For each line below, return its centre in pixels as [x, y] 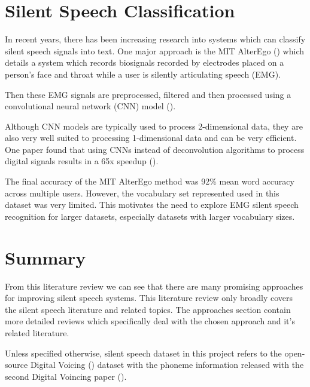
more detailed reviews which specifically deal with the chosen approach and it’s [150, 321]
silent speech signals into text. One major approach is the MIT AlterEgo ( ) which [155, 50]
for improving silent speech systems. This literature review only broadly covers [149, 298]
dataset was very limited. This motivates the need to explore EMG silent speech [152, 205]
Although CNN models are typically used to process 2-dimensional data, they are [154, 126]
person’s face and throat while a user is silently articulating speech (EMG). [143, 74]
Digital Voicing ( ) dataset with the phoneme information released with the [167, 365]
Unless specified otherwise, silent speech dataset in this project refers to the [143, 353]
